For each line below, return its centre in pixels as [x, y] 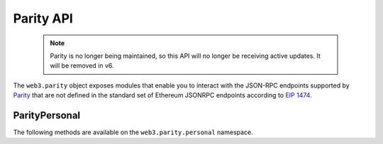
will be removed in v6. [82, 66]
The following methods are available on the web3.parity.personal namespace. [133, 132]
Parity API [43, 18]
